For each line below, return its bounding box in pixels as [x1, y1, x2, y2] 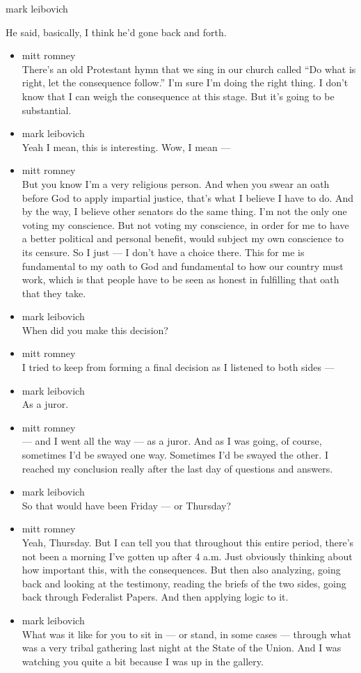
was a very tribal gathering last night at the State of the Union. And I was [22, 640, 342, 655]
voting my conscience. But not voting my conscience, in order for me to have [22, 217, 349, 232]
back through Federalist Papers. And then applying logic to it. [22, 589, 289, 604]
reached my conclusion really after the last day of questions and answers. [22, 461, 333, 475]
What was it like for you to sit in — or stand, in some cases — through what [22, 626, 351, 641]
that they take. [22, 285, 86, 300]
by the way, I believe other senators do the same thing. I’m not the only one [22, 204, 347, 219]
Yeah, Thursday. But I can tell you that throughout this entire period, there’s [22, 535, 354, 549]
